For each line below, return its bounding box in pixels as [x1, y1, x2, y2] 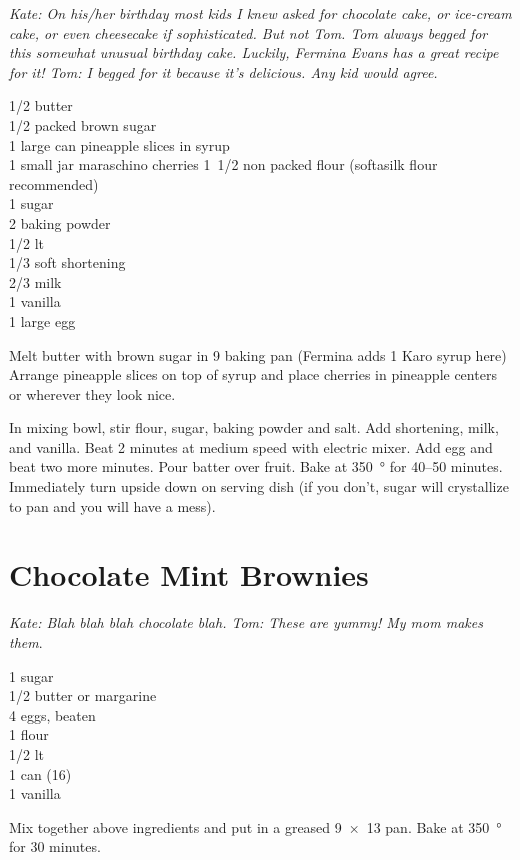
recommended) [9, 173, 99, 194]
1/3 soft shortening [9, 252, 126, 273]
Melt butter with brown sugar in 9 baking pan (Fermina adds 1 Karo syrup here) [9, 344, 507, 365]
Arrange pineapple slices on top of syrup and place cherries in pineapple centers [9, 364, 497, 385]
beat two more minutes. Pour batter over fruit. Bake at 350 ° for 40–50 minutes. [9, 456, 503, 477]
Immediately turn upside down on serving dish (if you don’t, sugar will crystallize [9, 476, 509, 497]
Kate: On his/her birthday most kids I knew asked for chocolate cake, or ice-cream [9, 3, 512, 23]
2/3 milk [9, 271, 62, 292]
